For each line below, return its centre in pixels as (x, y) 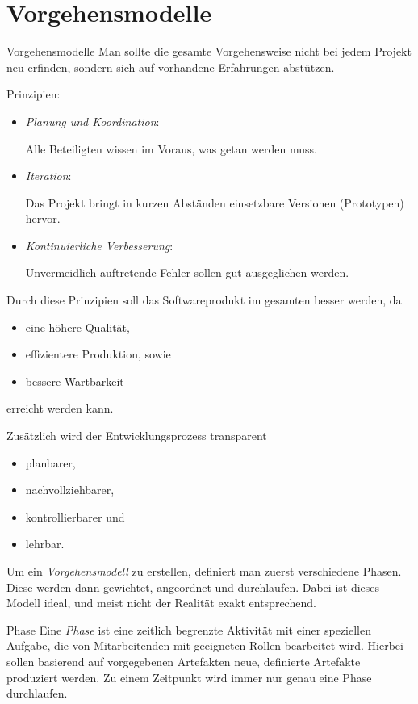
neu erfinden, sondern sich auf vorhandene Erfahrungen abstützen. (171, 67)
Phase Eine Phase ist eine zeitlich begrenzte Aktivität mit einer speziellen (189, 629)
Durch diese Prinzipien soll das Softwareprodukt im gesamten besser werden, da (204, 300)
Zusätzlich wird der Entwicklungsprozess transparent (137, 436)
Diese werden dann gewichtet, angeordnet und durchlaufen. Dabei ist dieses (193, 587)
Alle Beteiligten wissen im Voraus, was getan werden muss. (171, 148)
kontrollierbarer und (75, 516)
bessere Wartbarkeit (75, 381)
